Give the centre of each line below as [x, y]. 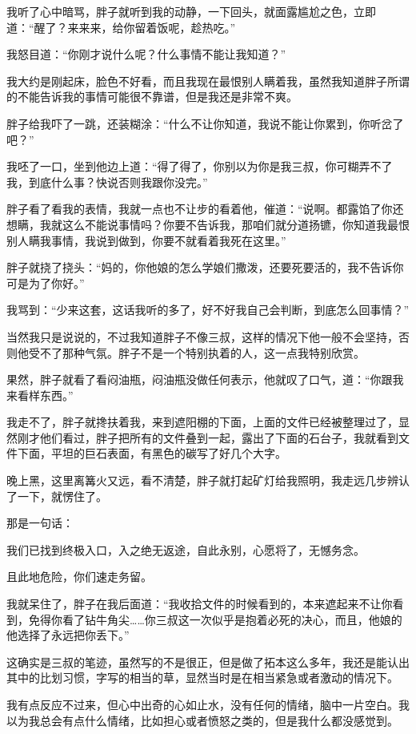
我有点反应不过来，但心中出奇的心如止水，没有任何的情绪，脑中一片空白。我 [208, 704]
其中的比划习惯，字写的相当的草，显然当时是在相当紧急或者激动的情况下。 [202, 678]
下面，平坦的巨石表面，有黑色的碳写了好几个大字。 [152, 453]
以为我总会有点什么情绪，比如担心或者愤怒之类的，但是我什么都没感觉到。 [202, 720]
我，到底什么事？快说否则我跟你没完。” [107, 181]
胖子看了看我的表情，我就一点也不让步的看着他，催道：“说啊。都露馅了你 [200, 209]
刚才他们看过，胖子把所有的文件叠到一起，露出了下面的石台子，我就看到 [208, 437]
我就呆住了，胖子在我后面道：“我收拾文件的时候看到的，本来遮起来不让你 [200, 604]
